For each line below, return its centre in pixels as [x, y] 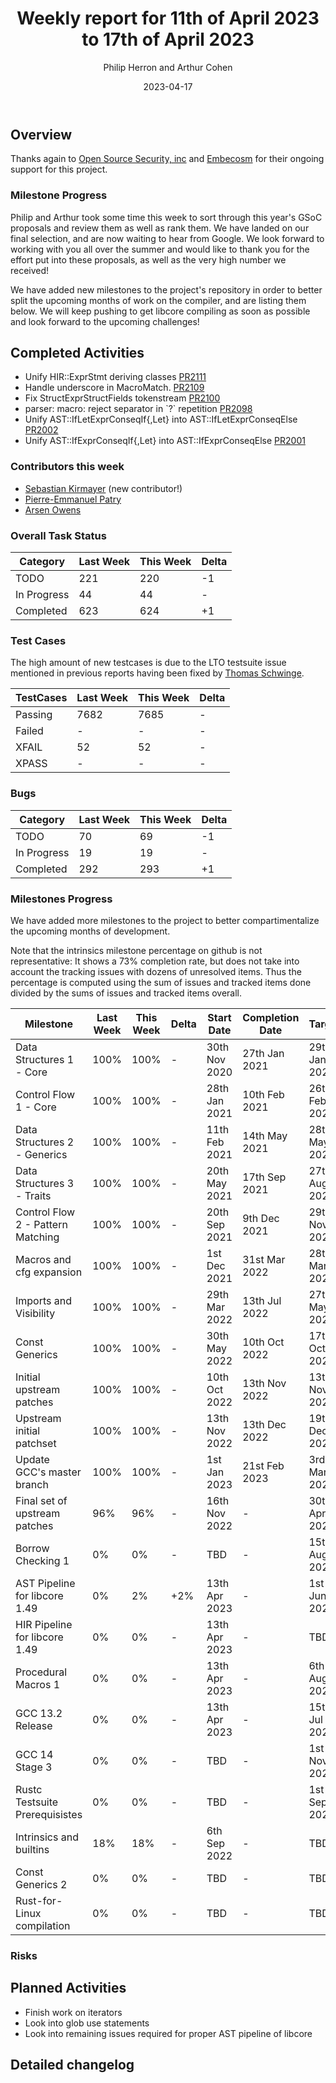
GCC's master [48, 1472]
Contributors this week [67, 467]
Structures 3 [45, 1183]
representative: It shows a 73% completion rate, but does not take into [155, 961]
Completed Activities [77, 353]
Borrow [32, 1548]
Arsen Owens [53, 509]
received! [30, 270]
